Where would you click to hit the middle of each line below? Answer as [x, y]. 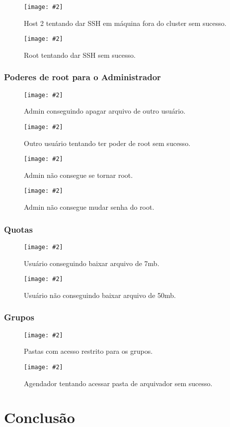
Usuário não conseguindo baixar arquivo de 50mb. [100, 295]
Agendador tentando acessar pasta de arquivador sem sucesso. [118, 383]
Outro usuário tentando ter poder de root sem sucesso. [107, 143]
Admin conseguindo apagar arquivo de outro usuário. [105, 111]
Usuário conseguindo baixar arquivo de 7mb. [92, 263]
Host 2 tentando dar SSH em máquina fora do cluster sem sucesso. [125, 23]
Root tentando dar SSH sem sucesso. [80, 55]
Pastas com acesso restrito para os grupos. [88, 351]
